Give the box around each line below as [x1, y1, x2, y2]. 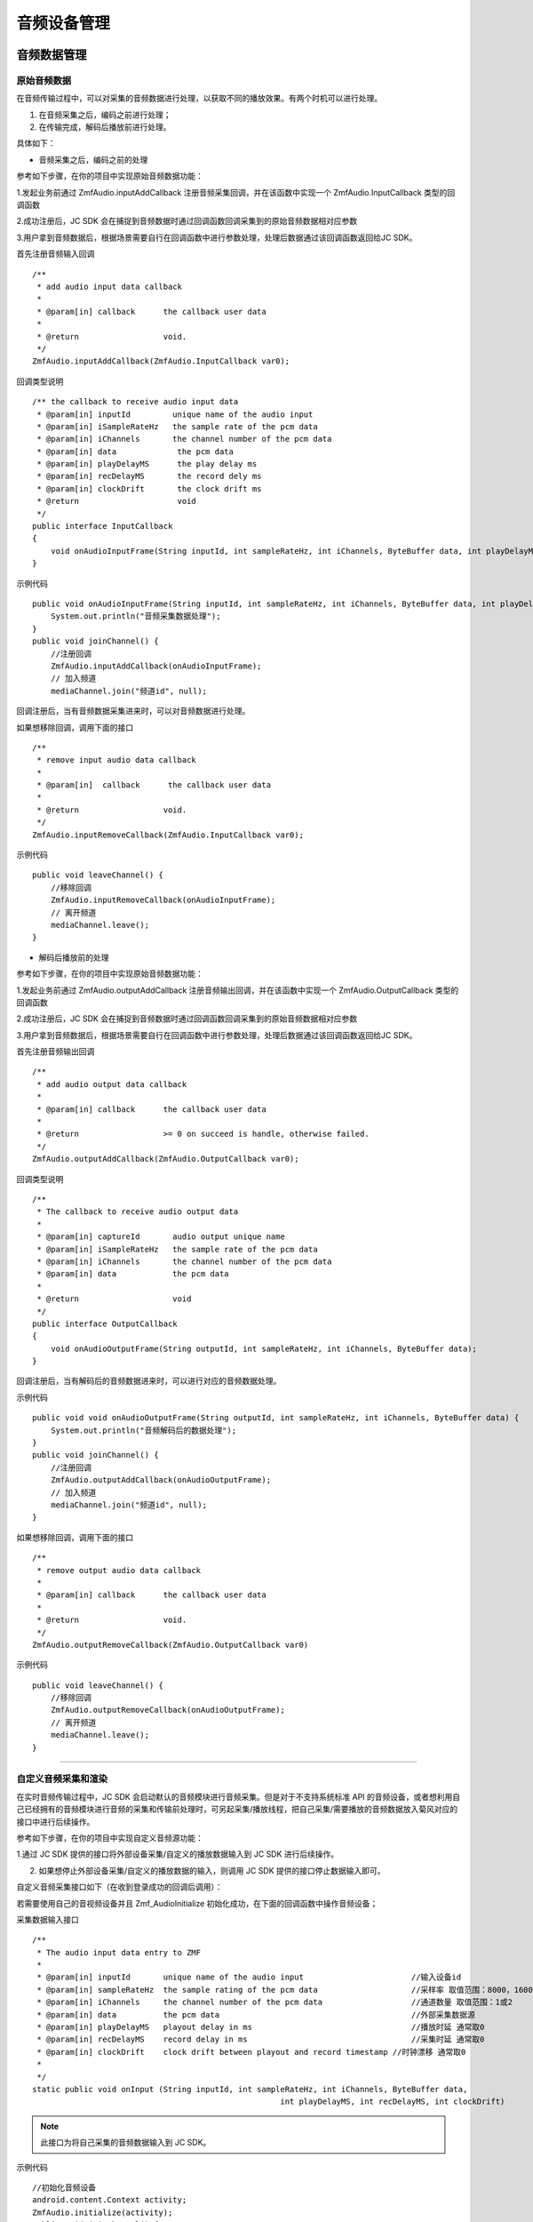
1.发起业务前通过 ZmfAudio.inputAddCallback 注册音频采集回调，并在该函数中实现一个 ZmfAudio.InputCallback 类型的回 [16, 187, 456, 197]
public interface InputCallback [32, 521, 173, 532]
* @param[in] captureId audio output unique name [36, 1232, 286, 1242]
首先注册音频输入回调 [16, 249, 95, 260]
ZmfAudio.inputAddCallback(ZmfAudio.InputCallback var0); [32, 356, 290, 366]
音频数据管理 [16, 47, 87, 62]
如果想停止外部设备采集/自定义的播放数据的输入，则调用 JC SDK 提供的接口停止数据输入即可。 [38, 1865, 386, 1875]
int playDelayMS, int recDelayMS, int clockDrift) [280, 2097, 505, 2106]
